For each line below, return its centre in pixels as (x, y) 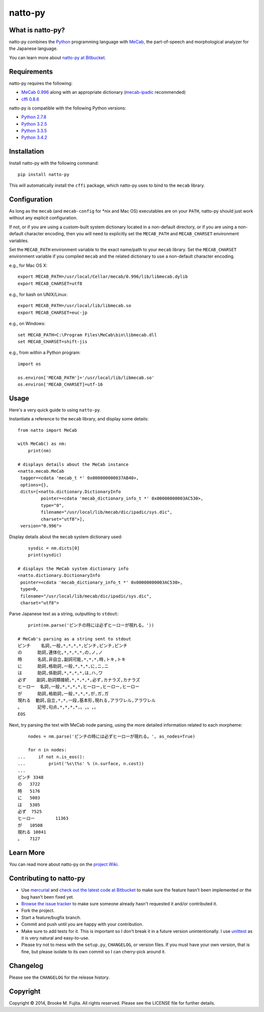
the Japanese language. (33, 48)
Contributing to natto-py (47, 878)
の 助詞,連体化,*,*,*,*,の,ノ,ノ (60, 652)
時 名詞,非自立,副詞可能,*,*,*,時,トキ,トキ (72, 659)
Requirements (31, 72)
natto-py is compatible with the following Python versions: (68, 108)
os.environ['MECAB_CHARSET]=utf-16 (60, 384)
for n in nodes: (47, 750)
